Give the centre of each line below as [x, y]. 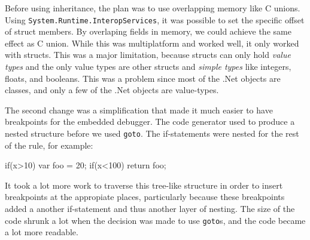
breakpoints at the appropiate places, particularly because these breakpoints [145, 197]
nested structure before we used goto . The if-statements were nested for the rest [152, 133]
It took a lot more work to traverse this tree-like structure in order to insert [144, 185]
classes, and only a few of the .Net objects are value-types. [112, 90]
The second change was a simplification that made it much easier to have [139, 110]
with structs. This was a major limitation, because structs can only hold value [148, 55]
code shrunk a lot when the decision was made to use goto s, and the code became [155, 220]
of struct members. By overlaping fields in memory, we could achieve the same [148, 31]
